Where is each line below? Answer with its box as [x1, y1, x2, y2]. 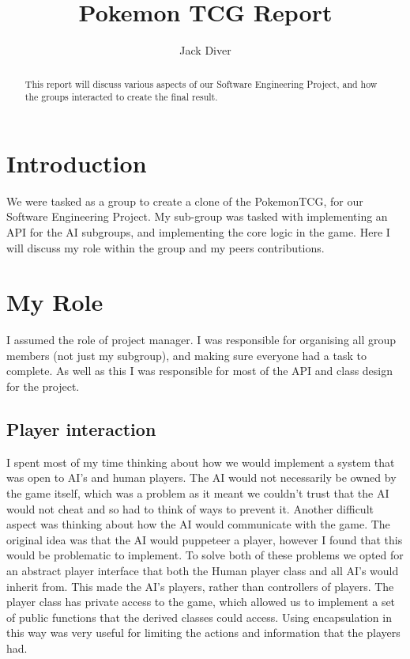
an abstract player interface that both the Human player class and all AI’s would [6, 562, 399, 578]
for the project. [6, 378, 80, 395]
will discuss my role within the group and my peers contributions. [6, 239, 325, 256]
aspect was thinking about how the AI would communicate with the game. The [6, 516, 390, 532]
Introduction [6, 146, 147, 179]
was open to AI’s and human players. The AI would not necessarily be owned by [6, 469, 397, 486]
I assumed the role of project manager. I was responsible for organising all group [6, 331, 397, 348]
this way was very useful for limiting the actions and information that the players [6, 624, 401, 641]
